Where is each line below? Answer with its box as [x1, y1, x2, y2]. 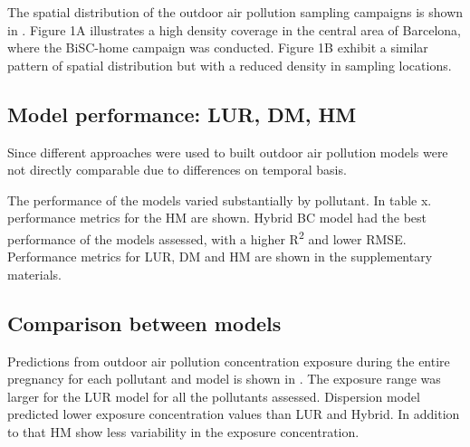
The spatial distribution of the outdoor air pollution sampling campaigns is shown [7, 3, 464, 21]
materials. [7, 264, 62, 283]
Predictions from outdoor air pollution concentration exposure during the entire [7, 351, 450, 370]
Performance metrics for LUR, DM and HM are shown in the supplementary [7, 247, 433, 266]
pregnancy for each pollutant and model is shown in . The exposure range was [7, 369, 441, 388]
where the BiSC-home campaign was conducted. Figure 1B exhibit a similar [7, 38, 428, 57]
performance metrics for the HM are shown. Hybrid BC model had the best [7, 208, 427, 227]
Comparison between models [7, 309, 282, 337]
